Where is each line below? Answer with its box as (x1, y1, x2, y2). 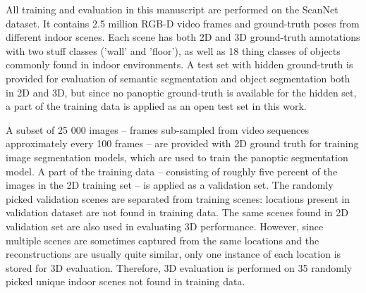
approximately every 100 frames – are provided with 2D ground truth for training (6, 136, 359, 151)
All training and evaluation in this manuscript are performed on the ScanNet (6, 2, 338, 16)
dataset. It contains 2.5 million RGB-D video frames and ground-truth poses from (6, 15, 360, 30)
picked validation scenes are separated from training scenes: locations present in (6, 191, 350, 206)
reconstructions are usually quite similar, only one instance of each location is (6, 247, 341, 261)
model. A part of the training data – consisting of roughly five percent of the (6, 163, 338, 178)
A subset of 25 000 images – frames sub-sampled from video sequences (6, 122, 309, 137)
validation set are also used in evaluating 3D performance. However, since (6, 218, 324, 233)
